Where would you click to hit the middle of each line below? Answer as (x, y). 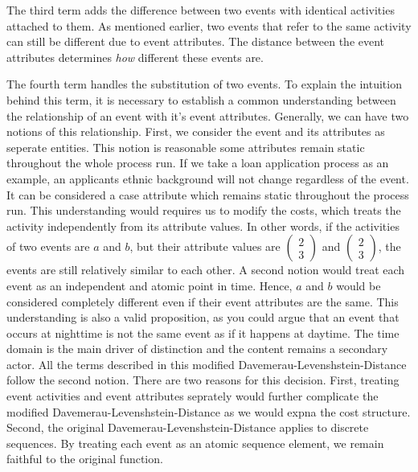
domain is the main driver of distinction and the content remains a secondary (197, 349)
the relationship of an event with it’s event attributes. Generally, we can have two (208, 115)
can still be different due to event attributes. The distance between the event (196, 41)
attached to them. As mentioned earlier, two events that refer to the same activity (209, 25)
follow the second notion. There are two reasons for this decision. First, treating (203, 380)
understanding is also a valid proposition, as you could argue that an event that (203, 317)
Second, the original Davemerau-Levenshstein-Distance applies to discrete (188, 427)
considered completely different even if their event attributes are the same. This (203, 301)
